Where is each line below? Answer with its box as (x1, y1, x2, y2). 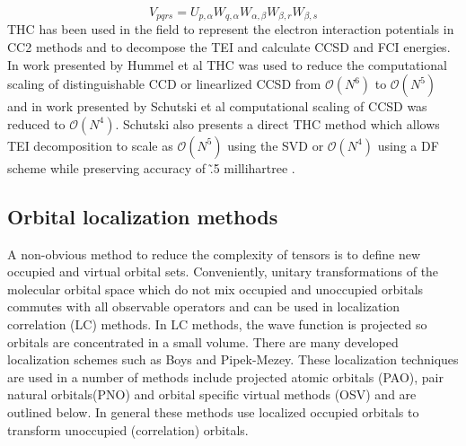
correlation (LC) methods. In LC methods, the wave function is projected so (7, 315, 427, 333)
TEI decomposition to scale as (7, 136, 173, 154)
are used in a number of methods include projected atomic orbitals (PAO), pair (7, 367, 444, 386)
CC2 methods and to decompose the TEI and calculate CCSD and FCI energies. (7, 38, 451, 57)
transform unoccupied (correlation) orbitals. (7, 420, 249, 439)
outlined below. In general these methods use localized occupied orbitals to (7, 402, 419, 421)
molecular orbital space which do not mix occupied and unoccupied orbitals (7, 279, 424, 298)
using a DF (377, 136, 439, 154)
